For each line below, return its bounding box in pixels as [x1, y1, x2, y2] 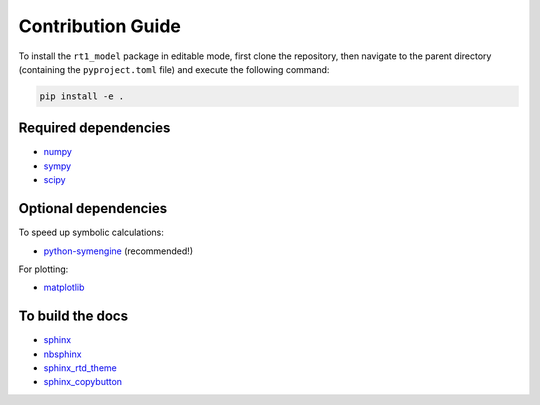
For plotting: [18, 263, 69, 275]
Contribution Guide [18, 15, 182, 37]
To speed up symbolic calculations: [18, 226, 165, 239]
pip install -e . [39, 90, 125, 102]
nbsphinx [43, 348, 82, 360]
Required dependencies [18, 120, 171, 137]
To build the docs [18, 308, 129, 325]
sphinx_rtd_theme [43, 361, 117, 374]
